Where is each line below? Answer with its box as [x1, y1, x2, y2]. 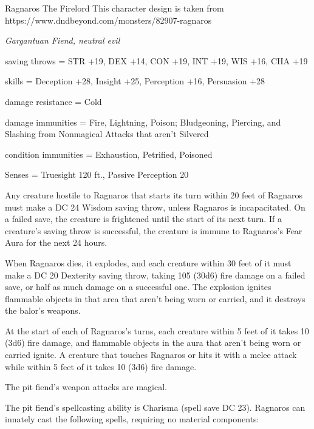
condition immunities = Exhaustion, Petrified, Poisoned [5, 147, 213, 160]
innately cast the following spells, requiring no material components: [5, 413, 259, 425]
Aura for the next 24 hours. [5, 236, 108, 249]
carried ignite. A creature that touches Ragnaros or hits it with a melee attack [5, 348, 297, 361]
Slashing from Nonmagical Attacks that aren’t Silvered [5, 127, 209, 140]
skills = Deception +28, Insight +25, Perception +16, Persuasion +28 [5, 75, 265, 87]
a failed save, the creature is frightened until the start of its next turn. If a [5, 212, 282, 225]
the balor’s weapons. [5, 304, 81, 317]
